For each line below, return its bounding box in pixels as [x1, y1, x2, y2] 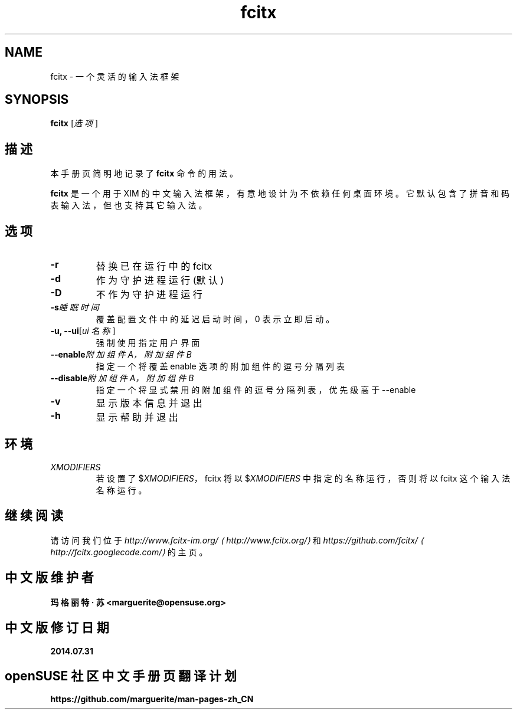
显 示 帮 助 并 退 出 [96, 411, 178, 424]
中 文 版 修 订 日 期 [5, 620, 109, 636]
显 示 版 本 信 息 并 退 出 [96, 397, 202, 410]
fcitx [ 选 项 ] [50, 118, 98, 129]
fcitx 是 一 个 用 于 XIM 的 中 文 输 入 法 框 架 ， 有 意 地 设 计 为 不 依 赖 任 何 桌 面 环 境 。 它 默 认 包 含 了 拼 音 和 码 [50, 188, 510, 199]
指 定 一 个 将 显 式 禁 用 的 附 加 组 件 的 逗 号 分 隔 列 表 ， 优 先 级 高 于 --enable [96, 385, 416, 395]
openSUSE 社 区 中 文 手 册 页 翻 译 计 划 [5, 668, 237, 683]
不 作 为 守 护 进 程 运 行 [96, 289, 202, 301]
